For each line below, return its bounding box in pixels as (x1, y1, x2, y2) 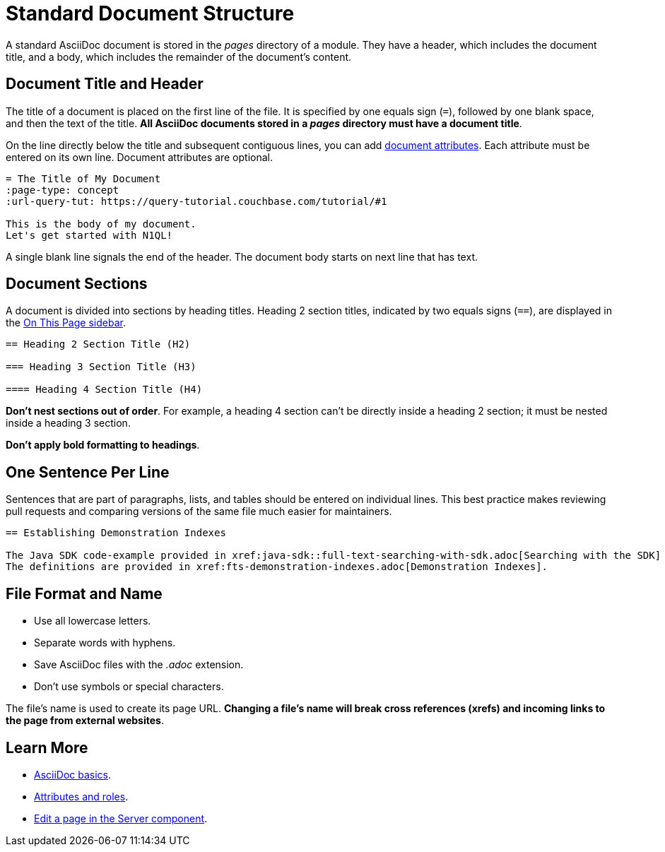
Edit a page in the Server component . (34, 812, 208, 824)
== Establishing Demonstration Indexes (6, 527, 226, 539)
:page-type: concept (6, 184, 119, 196)
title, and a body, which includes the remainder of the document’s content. (6, 50, 352, 63)
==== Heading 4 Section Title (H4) (6, 384, 203, 396)
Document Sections (6, 275, 148, 293)
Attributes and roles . (34, 790, 129, 803)
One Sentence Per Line (6, 463, 170, 481)
